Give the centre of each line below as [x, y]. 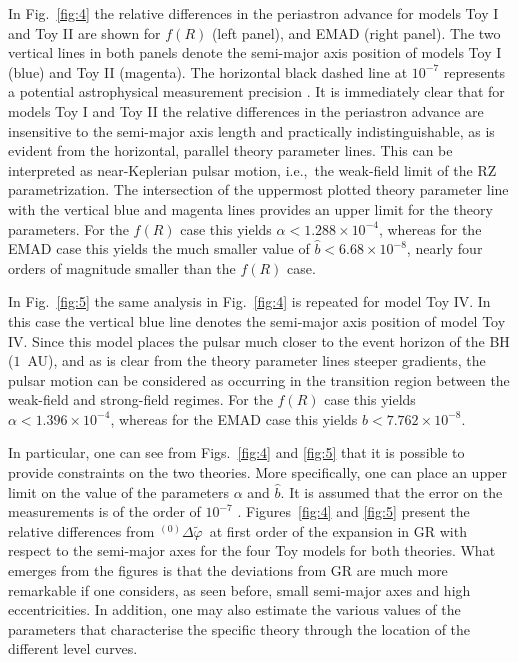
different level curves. [73, 648]
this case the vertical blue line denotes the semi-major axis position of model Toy [257, 320]
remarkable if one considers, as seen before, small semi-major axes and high [239, 589]
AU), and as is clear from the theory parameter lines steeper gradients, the [256, 360]
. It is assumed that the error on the [391, 491]
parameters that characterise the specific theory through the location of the [239, 628]
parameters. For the [68, 228]
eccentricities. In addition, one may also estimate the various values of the [234, 609]
